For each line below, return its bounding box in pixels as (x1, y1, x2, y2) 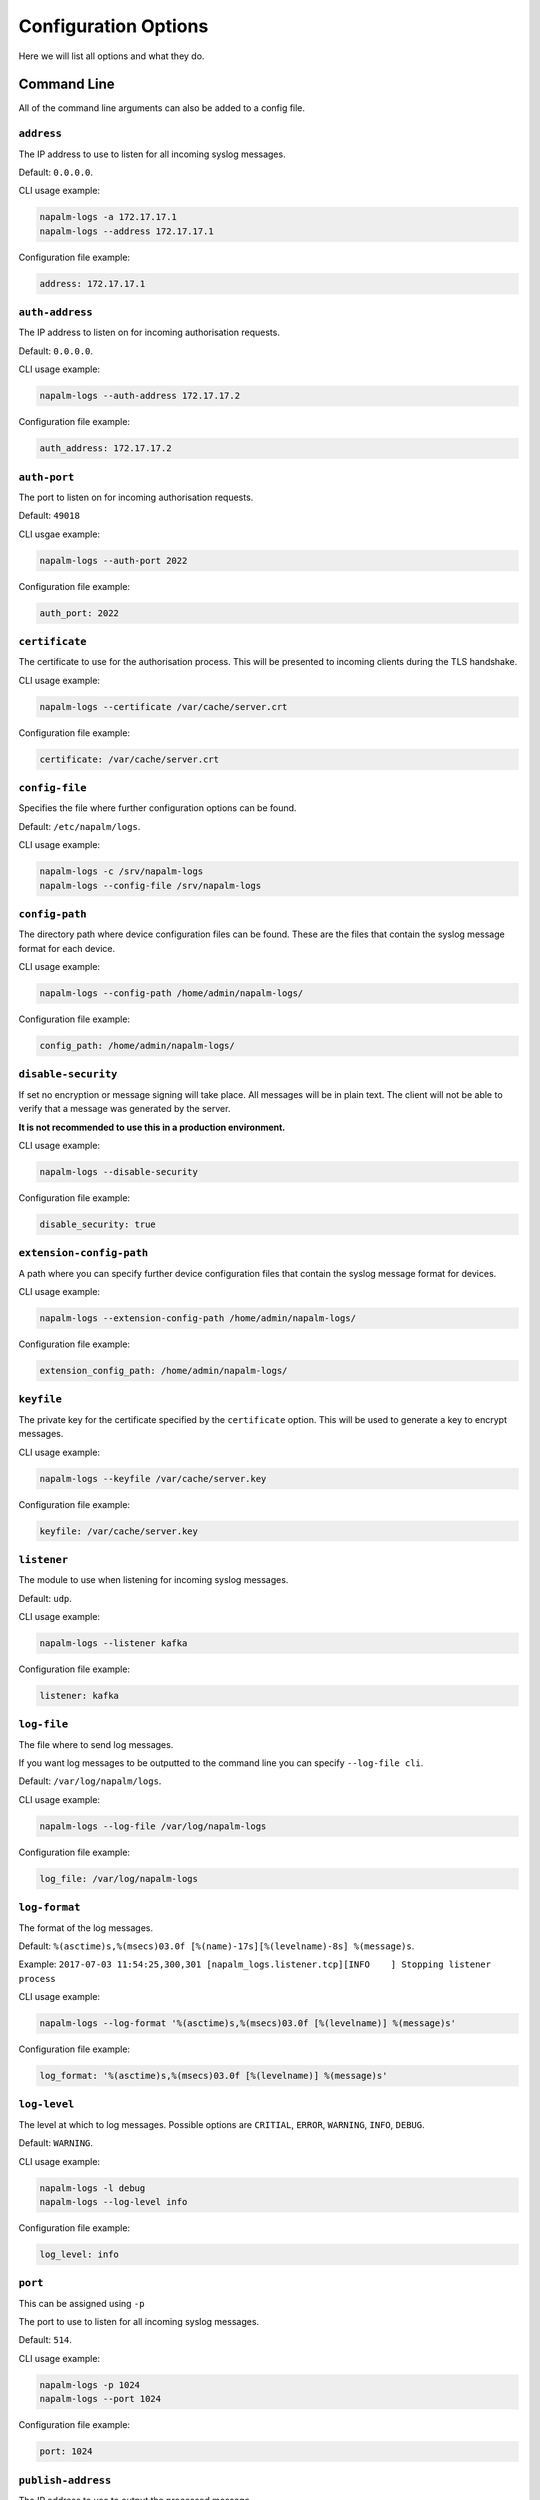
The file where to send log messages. (18, 1738, 174, 1750)
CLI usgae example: (18, 528, 100, 540)
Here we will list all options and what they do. (18, 50, 205, 62)
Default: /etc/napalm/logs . (18, 820, 141, 832)
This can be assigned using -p (18, 2297, 145, 2309)
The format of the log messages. (18, 1921, 154, 1934)
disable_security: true (39, 1218, 157, 1230)
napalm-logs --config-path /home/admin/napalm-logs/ (39, 988, 304, 999)
